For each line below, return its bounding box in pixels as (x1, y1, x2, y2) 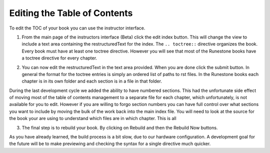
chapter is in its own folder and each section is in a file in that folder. (21, 78, 162, 84)
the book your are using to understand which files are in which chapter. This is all (9, 115, 177, 121)
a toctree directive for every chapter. (21, 55, 97, 61)
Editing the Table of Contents (9, 7, 133, 18)
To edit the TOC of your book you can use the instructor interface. (9, 25, 145, 31)
